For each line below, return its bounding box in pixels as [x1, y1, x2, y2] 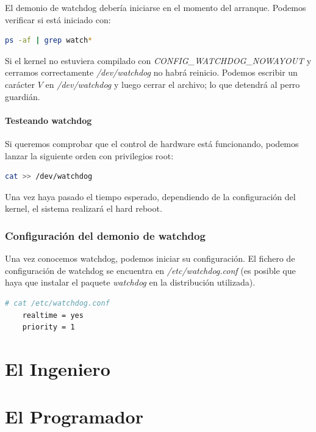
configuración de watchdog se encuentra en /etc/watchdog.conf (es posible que [5, 264, 296, 276]
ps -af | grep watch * [5, 36, 93, 45]
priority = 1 [22, 323, 75, 332]
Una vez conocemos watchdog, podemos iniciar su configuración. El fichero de [5, 252, 295, 265]
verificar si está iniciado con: [5, 13, 111, 26]
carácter [5, 77, 35, 90]
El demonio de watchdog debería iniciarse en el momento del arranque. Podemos [5, 1, 306, 13]
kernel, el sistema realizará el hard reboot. [5, 202, 162, 215]
